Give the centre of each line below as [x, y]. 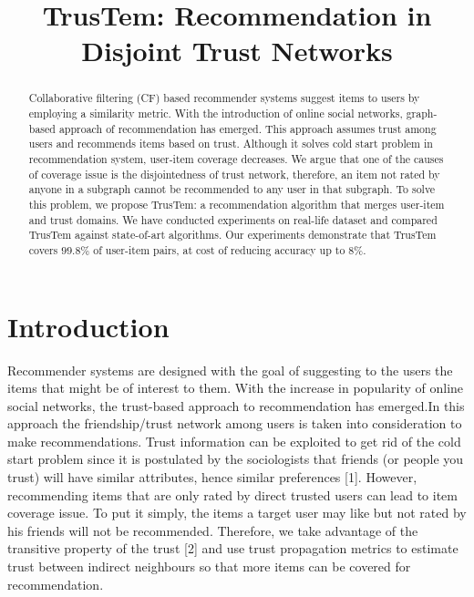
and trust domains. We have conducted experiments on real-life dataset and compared [233, 219]
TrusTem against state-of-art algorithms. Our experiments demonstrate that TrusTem [232, 235]
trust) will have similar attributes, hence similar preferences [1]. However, [212, 477]
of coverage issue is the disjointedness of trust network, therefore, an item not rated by [234, 174]
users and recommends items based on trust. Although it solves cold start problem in [231, 144]
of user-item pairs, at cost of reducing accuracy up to [219, 249]
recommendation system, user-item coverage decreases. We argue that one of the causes [236, 158]
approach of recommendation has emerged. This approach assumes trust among [247, 128]
